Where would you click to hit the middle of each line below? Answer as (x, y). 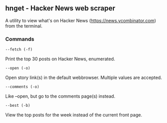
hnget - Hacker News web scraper (60, 8)
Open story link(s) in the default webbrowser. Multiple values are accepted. (84, 77)
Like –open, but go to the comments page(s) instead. (60, 96)
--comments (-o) (22, 87)
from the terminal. (24, 26)
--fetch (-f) (19, 50)
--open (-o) (18, 68)
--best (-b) (18, 106)
